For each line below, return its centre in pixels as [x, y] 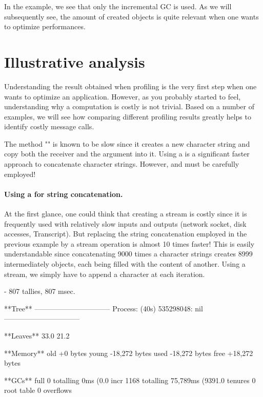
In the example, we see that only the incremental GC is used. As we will [118, 6]
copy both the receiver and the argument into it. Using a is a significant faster [127, 154]
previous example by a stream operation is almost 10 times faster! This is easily [129, 243]
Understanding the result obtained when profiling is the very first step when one [130, 86]
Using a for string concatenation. [64, 194]
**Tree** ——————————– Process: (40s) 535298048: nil [104, 308]
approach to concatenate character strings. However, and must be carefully [122, 164]
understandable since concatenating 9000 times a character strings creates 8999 [128, 254]
